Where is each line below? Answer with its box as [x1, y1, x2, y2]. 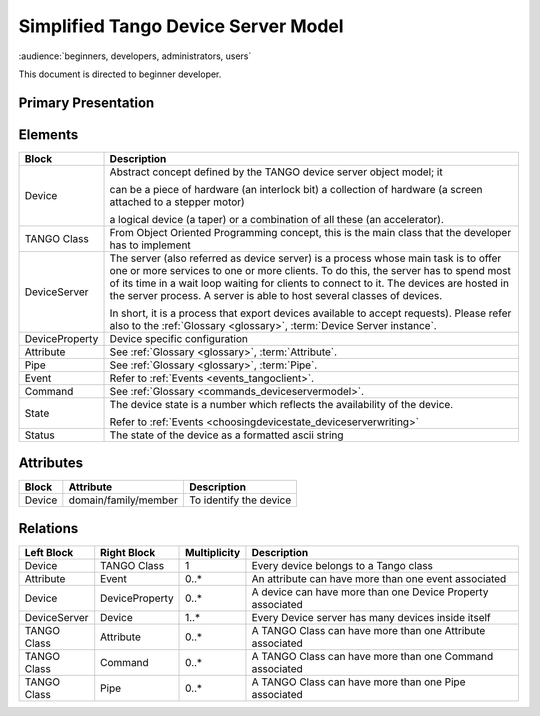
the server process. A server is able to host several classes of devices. [109, 288, 443, 302]
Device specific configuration [109, 331, 249, 345]
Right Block [100, 545, 156, 559]
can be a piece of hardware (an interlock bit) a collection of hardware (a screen [109, 182, 484, 196]
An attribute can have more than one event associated [251, 571, 507, 585]
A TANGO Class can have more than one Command [251, 649, 494, 663]
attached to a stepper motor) [109, 195, 245, 209]
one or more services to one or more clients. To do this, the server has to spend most [109, 263, 512, 277]
